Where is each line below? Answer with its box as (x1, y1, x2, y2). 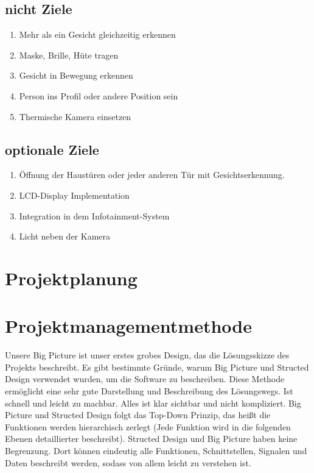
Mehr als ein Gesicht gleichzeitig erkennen (19, 28, 176, 41)
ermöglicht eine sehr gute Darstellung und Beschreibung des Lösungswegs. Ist (5, 385, 293, 397)
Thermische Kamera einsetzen (19, 110, 131, 123)
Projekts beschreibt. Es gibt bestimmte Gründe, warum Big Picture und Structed (5, 360, 309, 373)
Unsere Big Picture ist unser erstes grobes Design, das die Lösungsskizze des (5, 349, 290, 361)
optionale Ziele (5, 140, 99, 158)
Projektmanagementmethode (5, 313, 252, 338)
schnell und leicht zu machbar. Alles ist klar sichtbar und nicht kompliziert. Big (5, 396, 301, 409)
